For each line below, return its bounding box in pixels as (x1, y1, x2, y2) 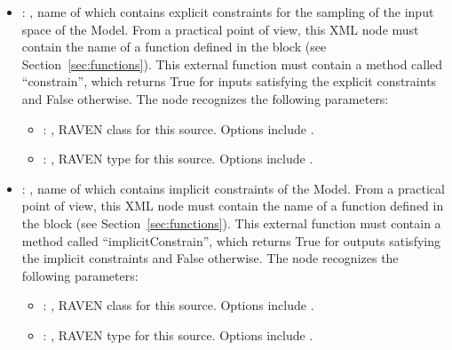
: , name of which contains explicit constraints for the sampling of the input (21, 3, 434, 20)
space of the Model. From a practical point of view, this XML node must (21, 20, 419, 38)
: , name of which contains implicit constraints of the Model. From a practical (21, 179, 445, 197)
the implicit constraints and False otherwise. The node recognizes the (21, 249, 399, 267)
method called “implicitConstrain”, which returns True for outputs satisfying (21, 231, 440, 250)
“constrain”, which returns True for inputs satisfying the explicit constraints (21, 72, 437, 91)
